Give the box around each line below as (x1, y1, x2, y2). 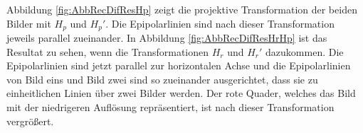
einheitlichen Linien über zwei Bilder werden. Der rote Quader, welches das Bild (6, 86, 356, 100)
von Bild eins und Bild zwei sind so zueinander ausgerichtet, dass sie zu (6, 71, 318, 86)
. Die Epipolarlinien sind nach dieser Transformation (105, 16, 335, 30)
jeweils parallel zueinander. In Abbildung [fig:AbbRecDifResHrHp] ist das (6, 30, 327, 45)
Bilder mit (6, 16, 51, 30)
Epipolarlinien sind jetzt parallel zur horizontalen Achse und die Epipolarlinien (6, 58, 351, 73)
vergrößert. (6, 113, 54, 128)
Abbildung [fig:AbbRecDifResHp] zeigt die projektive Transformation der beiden (6, 2, 357, 16)
